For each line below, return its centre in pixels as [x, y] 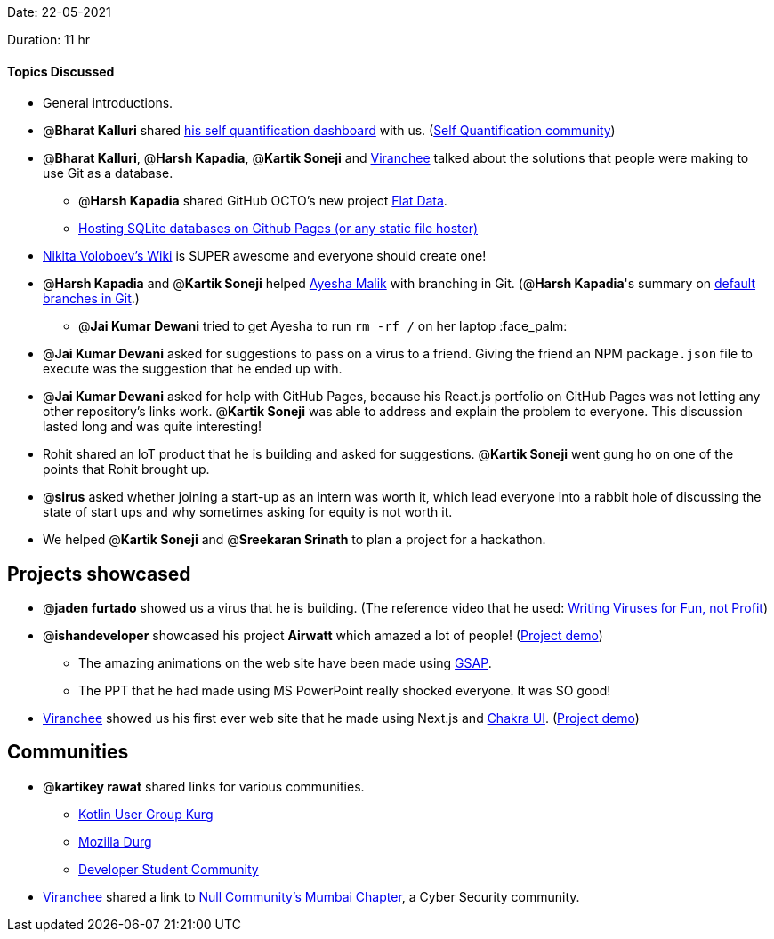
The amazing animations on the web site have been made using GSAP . [285, 663]
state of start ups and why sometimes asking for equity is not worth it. [248, 512]
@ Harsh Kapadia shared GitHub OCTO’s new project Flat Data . [263, 201]
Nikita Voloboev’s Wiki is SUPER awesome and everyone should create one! [265, 256]
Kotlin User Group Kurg [146, 814]
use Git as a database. [108, 173]
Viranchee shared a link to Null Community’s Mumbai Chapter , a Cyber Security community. [311, 896]
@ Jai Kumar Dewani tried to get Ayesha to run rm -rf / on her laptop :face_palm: [323, 326]
